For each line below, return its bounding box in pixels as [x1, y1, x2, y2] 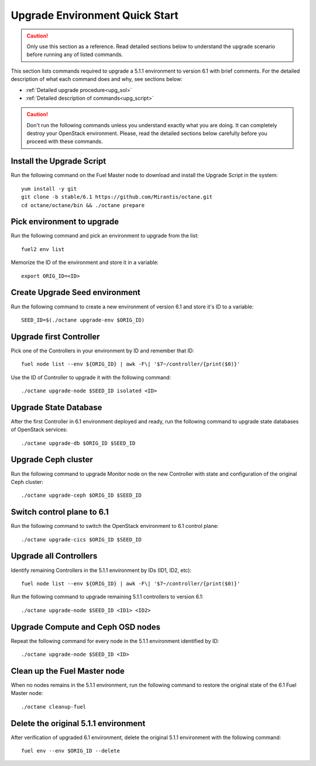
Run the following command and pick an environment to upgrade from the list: [11, 232, 199, 239]
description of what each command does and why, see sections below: [11, 76, 183, 83]
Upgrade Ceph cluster [11, 455, 93, 465]
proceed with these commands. [26, 138, 104, 145]
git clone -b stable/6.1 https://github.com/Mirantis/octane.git [21, 194, 213, 201]
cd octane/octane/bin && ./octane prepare [21, 202, 145, 208]
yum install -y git [21, 185, 77, 192]
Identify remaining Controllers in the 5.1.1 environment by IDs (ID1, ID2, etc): [11, 567, 192, 574]
